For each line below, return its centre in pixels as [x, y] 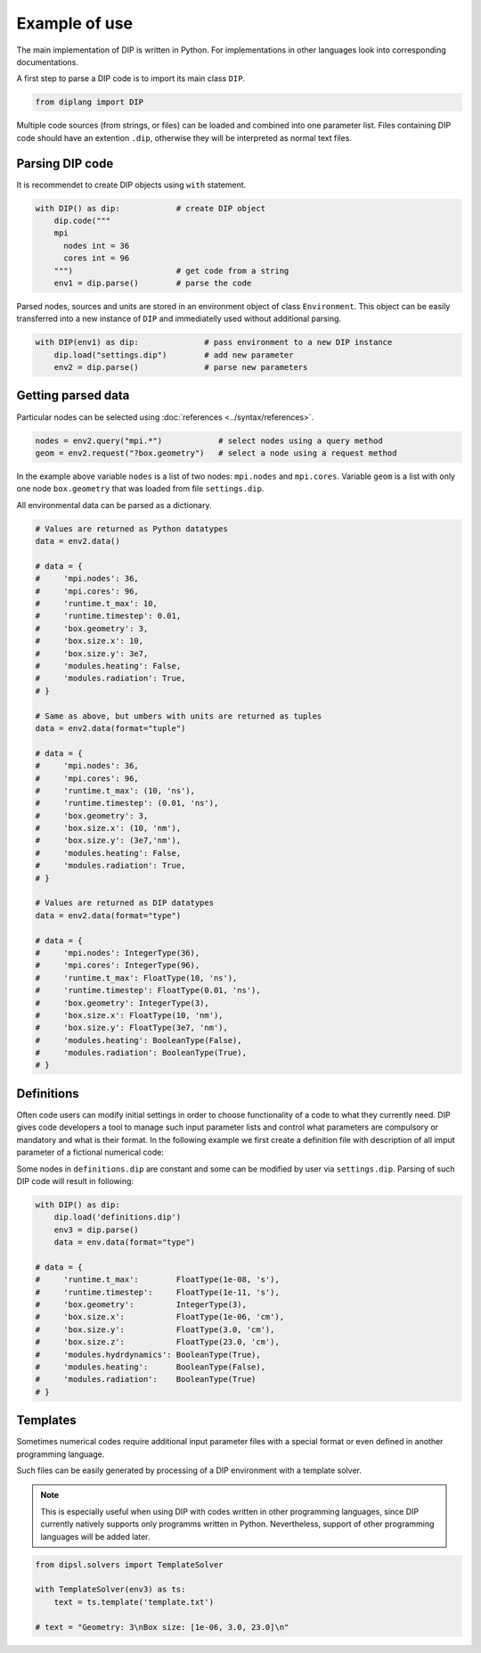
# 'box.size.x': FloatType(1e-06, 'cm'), [160, 1317]
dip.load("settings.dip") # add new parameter [174, 355]
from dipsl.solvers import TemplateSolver [129, 1564]
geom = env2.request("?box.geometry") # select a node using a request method [216, 453]
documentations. [48, 62]
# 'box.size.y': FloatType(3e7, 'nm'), [132, 1028]
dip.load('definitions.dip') [118, 1217]
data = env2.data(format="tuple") [110, 728]
